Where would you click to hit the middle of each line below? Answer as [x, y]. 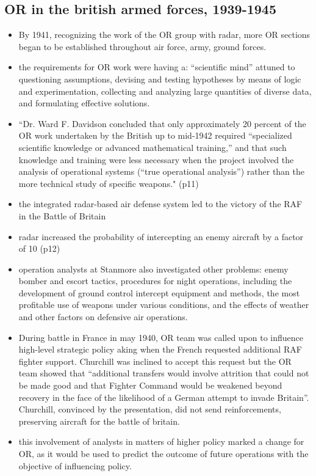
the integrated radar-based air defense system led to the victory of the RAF [160, 204]
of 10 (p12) [39, 248]
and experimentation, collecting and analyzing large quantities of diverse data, [165, 91]
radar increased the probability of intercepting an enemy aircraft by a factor [161, 236]
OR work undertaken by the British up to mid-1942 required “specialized [155, 135]
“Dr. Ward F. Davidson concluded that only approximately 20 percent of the [162, 123]
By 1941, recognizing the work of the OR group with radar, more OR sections [164, 35]
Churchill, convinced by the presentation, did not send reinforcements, [150, 409]
